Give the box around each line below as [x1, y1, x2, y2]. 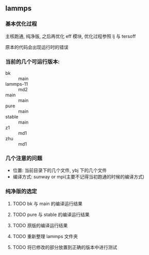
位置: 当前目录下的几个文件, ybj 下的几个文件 [12, 167, 107, 173]
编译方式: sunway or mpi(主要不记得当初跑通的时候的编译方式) [12, 174, 145, 180]
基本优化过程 [5, 21, 38, 28]
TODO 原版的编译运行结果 [12, 222, 68, 228]
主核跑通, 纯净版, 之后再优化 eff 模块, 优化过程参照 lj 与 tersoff [5, 33, 136, 39]
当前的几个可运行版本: [5, 58, 60, 65]
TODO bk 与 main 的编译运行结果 [12, 200, 83, 207]
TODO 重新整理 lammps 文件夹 [12, 233, 78, 239]
